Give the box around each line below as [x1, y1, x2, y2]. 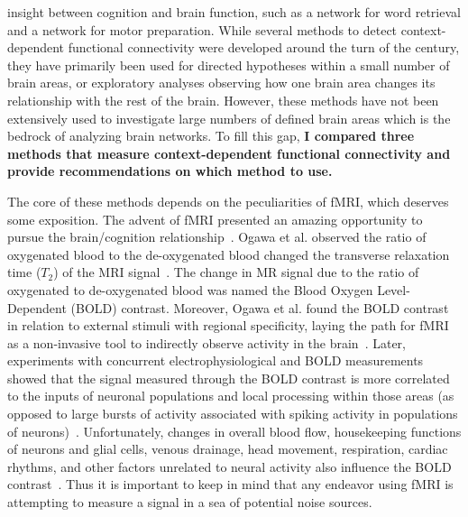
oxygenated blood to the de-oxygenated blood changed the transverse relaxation [7, 245, 450, 263]
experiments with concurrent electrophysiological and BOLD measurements [7, 351, 424, 370]
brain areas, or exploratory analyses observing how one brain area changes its [7, 73, 436, 92]
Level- [377, 280, 410, 299]
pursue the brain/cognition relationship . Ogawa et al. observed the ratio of [7, 227, 427, 246]
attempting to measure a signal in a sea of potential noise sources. [7, 493, 372, 512]
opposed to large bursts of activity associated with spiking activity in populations [7, 404, 458, 423]
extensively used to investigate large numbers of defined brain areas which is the [7, 108, 451, 127]
